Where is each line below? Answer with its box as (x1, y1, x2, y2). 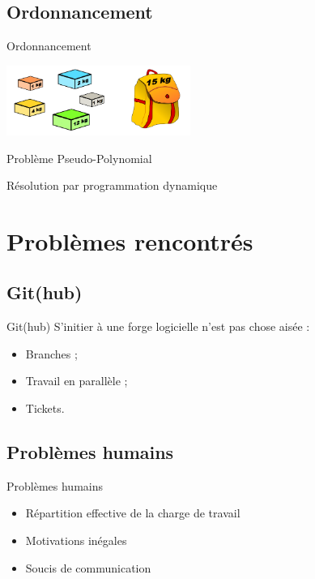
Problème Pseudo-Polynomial (6, 149, 152, 166)
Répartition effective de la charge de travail (25, 504, 241, 521)
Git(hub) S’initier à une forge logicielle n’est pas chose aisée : (6, 318, 310, 335)
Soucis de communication (25, 559, 151, 576)
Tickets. (25, 400, 65, 417)
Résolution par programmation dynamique (6, 177, 218, 194)
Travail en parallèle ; (25, 372, 128, 389)
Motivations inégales (25, 532, 127, 549)
